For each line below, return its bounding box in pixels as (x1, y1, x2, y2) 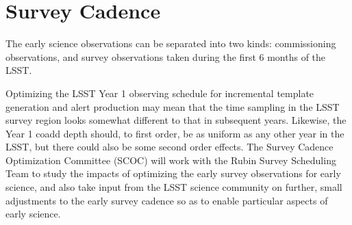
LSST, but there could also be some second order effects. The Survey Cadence (5, 140, 334, 154)
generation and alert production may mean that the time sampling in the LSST (5, 99, 340, 114)
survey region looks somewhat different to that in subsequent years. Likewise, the (5, 113, 347, 127)
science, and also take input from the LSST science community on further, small (5, 180, 342, 194)
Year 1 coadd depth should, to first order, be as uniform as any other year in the (5, 126, 344, 140)
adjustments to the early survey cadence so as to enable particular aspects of (5, 193, 328, 207)
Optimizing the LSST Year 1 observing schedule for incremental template (5, 85, 314, 100)
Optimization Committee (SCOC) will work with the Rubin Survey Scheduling (5, 153, 336, 167)
